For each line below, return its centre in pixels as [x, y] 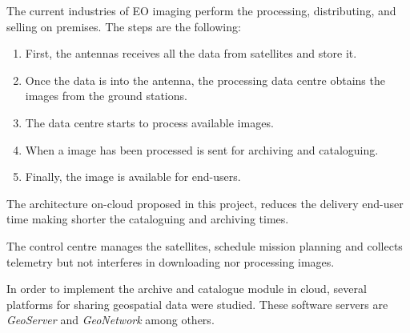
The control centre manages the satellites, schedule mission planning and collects [205, 245]
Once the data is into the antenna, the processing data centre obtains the [205, 80]
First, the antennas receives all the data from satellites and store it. [191, 53]
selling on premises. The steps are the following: [124, 26]
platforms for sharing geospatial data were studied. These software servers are [197, 304]
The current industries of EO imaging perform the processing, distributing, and [201, 10]
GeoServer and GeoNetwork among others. [111, 320]
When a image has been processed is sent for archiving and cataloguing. [202, 149]
